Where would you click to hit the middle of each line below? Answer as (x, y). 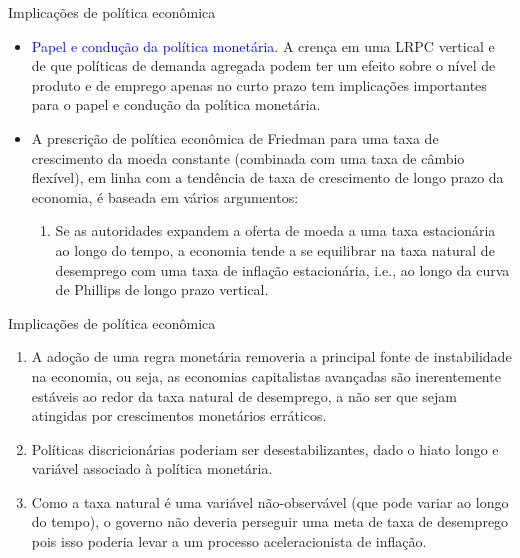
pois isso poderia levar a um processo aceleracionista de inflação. (229, 541)
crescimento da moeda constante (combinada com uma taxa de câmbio (248, 157)
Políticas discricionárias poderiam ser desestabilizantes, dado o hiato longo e (265, 448)
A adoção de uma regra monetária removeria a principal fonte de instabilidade (271, 356)
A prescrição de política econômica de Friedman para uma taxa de (235, 137)
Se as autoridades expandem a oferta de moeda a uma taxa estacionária (275, 230)
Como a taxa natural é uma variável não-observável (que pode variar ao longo (270, 501)
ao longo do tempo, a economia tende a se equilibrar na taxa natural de (275, 249)
